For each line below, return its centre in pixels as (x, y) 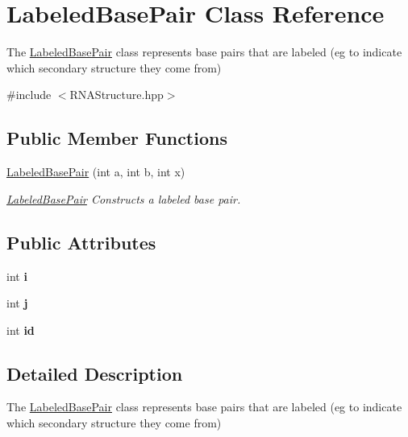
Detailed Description (95, 373)
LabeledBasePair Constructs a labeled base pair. (124, 198)
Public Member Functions (117, 138)
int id (21, 330)
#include (29, 95)
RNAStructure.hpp (117, 95)
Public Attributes (81, 242)
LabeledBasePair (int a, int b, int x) (96, 172)
